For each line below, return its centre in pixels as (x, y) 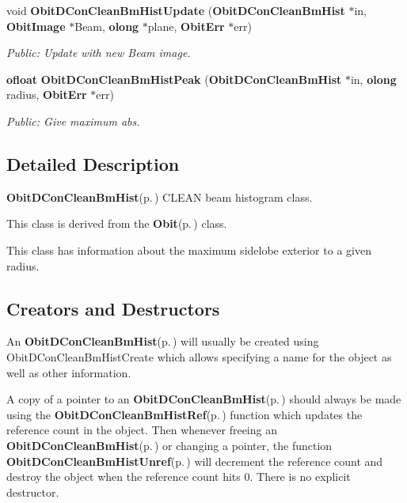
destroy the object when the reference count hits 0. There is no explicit (179, 477)
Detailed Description (93, 163)
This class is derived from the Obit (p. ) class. (117, 223)
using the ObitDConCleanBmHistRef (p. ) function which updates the (184, 414)
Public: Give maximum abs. (73, 121)
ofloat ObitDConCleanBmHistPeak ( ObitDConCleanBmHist (174, 79)
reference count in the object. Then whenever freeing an (142, 430)
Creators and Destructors (113, 308)
